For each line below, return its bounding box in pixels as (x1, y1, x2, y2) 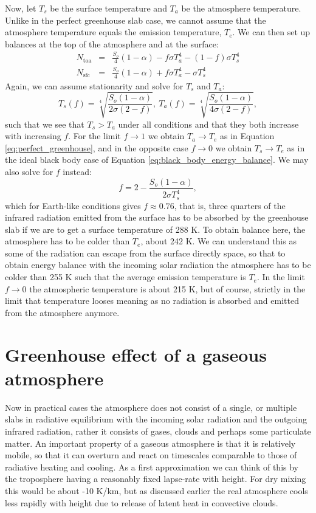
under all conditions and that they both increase (118, 117, 299, 130)
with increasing (5, 129, 61, 142)
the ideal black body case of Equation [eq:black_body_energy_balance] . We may (5, 153, 309, 166)
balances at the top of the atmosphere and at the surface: (5, 37, 219, 50)
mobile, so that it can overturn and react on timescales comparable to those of (5, 449, 297, 461)
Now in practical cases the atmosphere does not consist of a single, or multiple (5, 401, 297, 413)
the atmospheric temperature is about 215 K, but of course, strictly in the (29, 282, 306, 295)
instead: (63, 165, 92, 178)
